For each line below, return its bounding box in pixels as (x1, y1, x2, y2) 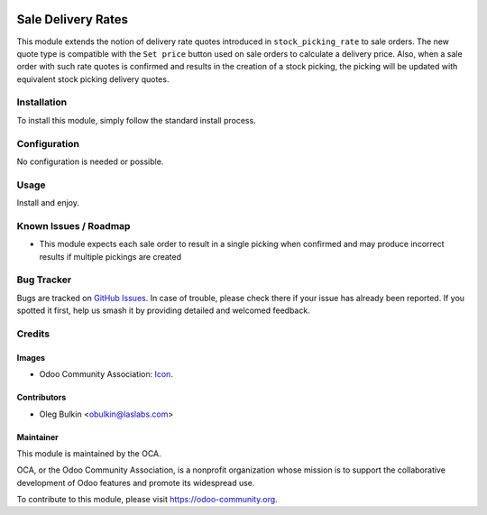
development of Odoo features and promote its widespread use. (16, 477, 255, 488)
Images (16, 352, 45, 363)
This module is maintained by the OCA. (16, 447, 161, 459)
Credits (16, 327, 50, 340)
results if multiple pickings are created (39, 251, 182, 262)
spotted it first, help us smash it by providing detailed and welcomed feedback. (16, 305, 310, 316)
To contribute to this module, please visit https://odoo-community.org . (16, 494, 279, 505)
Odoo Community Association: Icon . (39, 369, 173, 380)
